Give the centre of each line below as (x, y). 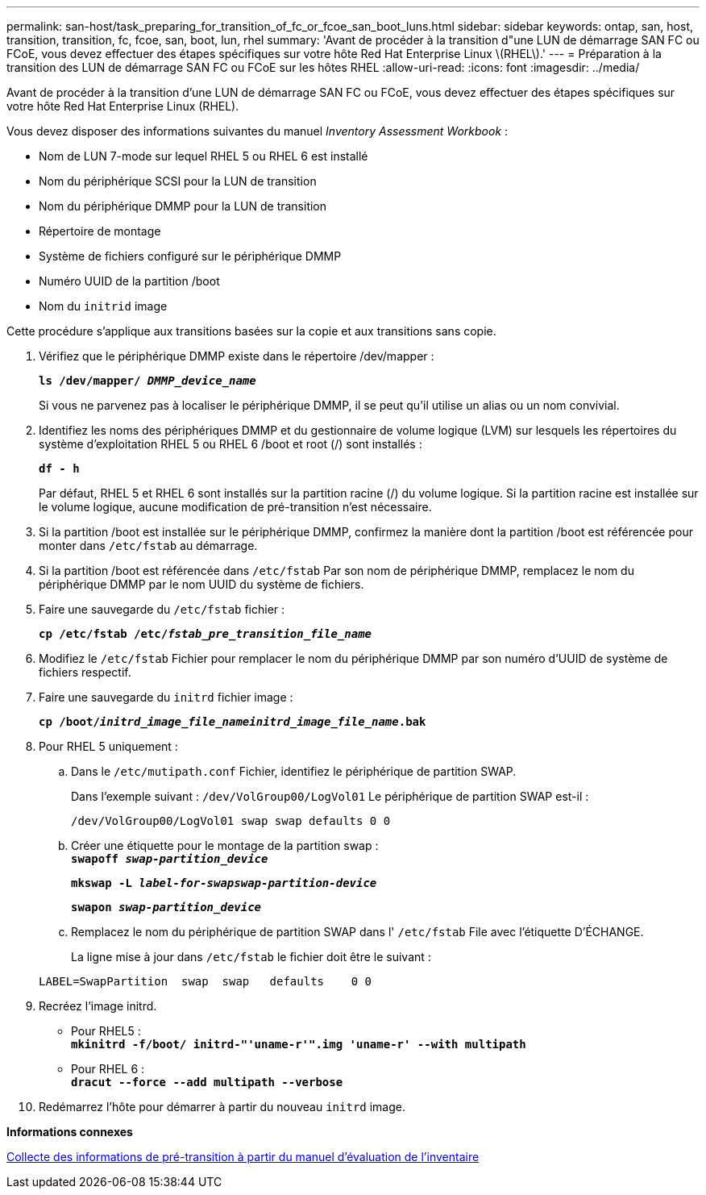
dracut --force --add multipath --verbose (207, 1082)
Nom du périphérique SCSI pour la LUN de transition (178, 181)
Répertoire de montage (100, 231)
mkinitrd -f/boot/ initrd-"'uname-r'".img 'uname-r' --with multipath (299, 1044)
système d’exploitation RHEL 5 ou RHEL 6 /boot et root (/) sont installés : (230, 444)
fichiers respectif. (85, 672)
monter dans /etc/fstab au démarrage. (148, 545)
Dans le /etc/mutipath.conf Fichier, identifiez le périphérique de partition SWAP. (294, 771)
